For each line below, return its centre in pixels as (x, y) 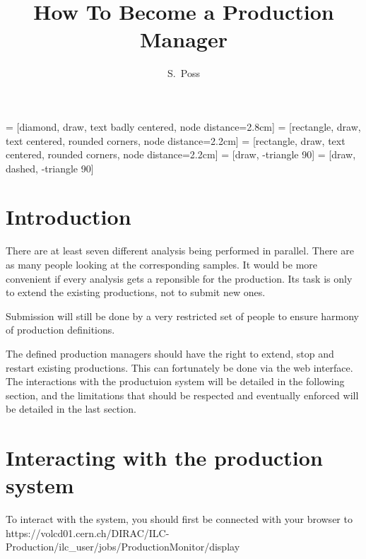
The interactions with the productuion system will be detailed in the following (175, 381)
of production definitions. (60, 330)
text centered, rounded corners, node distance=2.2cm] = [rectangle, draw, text (176, 140)
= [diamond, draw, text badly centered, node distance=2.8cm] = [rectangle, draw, (183, 126)
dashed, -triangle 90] (50, 168)
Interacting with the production (164, 458)
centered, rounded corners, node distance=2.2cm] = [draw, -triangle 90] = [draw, (181, 154)
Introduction (69, 217)
